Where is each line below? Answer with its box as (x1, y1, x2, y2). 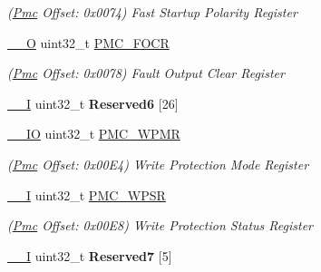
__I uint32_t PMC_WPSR (7, 185, 166, 204)
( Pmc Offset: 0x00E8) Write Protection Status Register (7, 216, 314, 235)
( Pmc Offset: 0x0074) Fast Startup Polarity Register (7, 3, 297, 21)
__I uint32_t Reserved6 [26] (7, 93, 179, 112)
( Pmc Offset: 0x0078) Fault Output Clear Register (7, 63, 285, 83)
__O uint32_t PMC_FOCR (7, 33, 170, 52)
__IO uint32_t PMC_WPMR (7, 124, 180, 143)
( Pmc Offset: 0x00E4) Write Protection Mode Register (7, 154, 309, 173)
